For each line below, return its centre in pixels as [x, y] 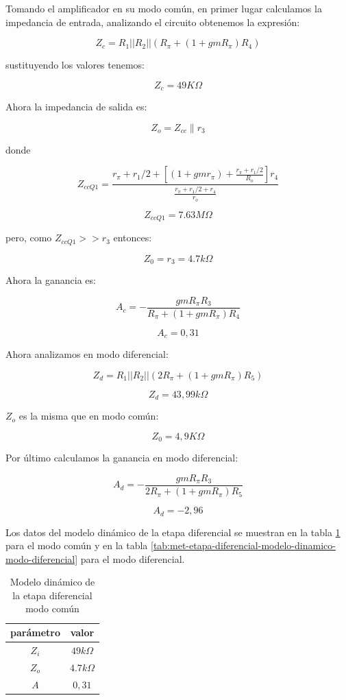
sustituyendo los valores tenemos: [75, 65]
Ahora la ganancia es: [51, 280]
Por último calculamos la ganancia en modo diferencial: [122, 458]
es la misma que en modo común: [89, 416]
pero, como [29, 238]
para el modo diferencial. [133, 558]
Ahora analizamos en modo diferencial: [87, 354]
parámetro [35, 632]
